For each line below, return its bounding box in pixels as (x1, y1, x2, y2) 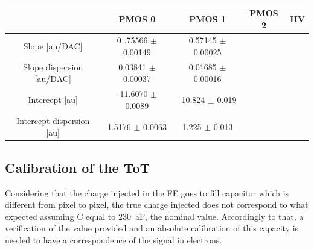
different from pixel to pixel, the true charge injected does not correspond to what (5, 198, 309, 211)
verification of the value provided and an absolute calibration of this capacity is (5, 222, 299, 234)
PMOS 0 (118, 12, 156, 25)
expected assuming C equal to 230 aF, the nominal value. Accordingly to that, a (5, 210, 304, 222)
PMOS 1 (189, 12, 226, 25)
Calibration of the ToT (5, 158, 150, 177)
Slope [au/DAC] (23, 40, 83, 52)
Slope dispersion (23, 60, 83, 73)
